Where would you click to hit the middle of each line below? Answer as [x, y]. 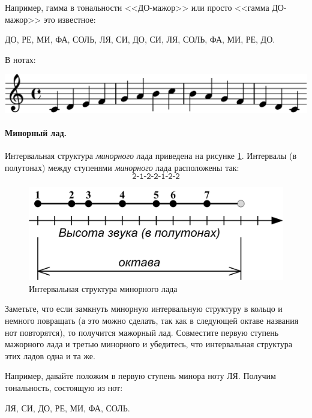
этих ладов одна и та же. [50, 355]
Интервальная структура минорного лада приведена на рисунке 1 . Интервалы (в [151, 156]
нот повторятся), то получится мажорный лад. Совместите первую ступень [142, 332]
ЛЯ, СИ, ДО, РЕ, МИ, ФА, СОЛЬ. [67, 408]
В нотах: [20, 59]
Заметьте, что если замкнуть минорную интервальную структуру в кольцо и [144, 309]
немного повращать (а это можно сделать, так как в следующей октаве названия [152, 321]
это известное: [70, 19]
